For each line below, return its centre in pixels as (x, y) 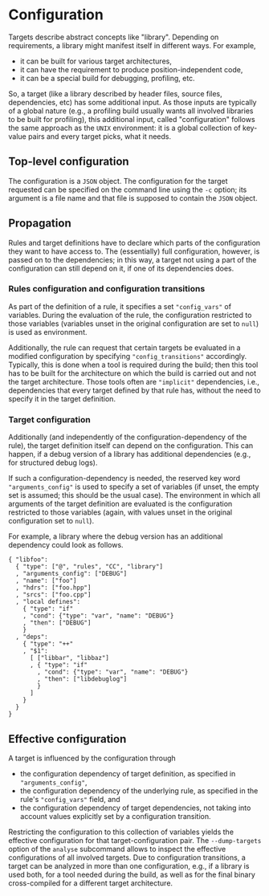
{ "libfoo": (28, 560)
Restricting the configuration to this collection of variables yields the (121, 832)
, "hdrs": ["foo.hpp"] (53, 588)
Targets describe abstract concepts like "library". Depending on (114, 37)
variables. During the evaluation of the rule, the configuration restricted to (130, 315)
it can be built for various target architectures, (96, 61)
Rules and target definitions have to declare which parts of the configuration (134, 242)
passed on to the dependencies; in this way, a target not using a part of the (132, 259)
